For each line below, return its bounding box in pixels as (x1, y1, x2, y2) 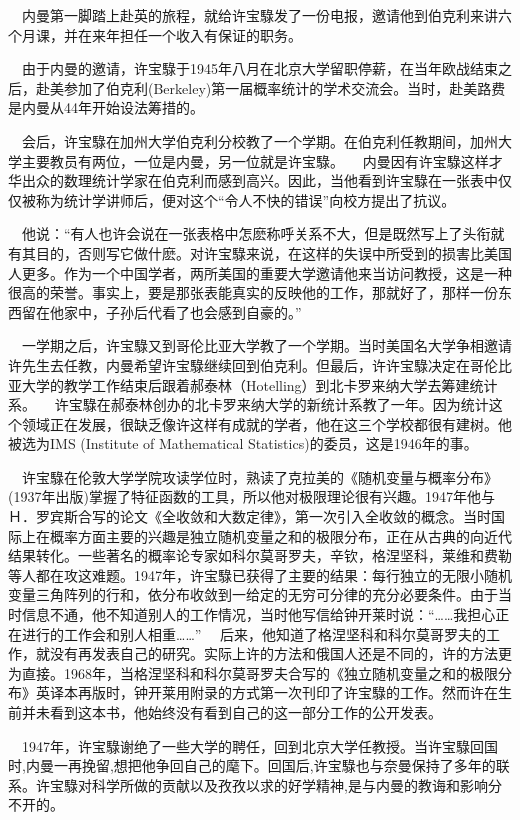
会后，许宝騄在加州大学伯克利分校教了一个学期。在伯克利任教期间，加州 (22, 130, 498, 151)
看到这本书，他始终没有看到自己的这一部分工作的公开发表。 (49, 702, 442, 722)
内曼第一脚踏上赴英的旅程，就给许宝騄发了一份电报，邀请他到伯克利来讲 (22, 5, 498, 25)
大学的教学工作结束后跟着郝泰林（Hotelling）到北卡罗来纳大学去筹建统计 (21, 374, 498, 395)
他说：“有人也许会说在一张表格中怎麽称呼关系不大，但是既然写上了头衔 (22, 223, 491, 244)
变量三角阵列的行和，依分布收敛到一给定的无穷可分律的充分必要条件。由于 (8, 584, 498, 605)
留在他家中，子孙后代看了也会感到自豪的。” (21, 301, 302, 322)
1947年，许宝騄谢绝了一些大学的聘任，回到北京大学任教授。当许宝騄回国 (22, 735, 498, 756)
